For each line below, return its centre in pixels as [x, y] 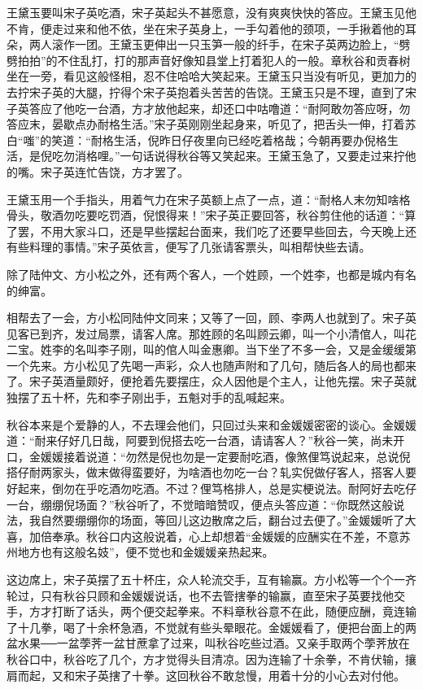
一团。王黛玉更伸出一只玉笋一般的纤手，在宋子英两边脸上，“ [237, 44]
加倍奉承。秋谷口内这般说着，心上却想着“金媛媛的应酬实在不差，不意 [214, 536]
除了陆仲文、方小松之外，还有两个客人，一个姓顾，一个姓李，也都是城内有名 [211, 274]
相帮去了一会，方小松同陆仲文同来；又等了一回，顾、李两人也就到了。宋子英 [211, 318]
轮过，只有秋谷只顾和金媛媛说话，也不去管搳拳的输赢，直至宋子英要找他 [200, 595]
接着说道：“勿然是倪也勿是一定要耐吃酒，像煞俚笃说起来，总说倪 [237, 456]
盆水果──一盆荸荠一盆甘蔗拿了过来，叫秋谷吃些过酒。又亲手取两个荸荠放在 [208, 643]
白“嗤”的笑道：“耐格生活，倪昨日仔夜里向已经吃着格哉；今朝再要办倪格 [197, 140]
